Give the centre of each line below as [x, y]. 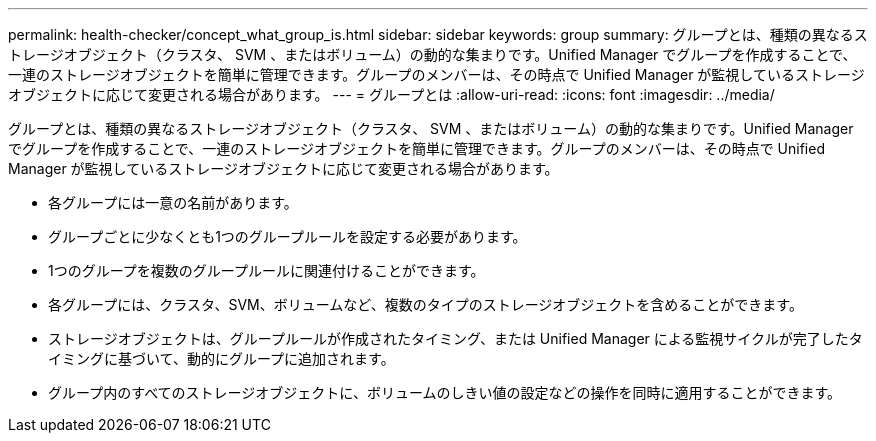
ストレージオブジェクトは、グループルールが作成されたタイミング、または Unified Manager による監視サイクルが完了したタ [455, 338]
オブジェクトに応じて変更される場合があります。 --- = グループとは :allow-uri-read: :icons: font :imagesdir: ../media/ [391, 94]
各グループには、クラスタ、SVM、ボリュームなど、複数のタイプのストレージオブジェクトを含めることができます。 [425, 304]
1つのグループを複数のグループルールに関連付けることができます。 [266, 270]
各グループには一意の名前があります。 [173, 202]
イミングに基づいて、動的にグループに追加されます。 [221, 358]
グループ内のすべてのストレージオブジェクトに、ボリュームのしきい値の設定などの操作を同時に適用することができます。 [445, 392]
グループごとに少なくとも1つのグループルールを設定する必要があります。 [287, 236]
